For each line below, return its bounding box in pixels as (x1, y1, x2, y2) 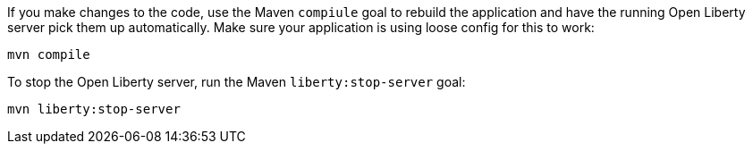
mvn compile (7, 47, 90, 62)
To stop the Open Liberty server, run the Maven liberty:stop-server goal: (7, 74, 466, 89)
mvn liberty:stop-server (7, 102, 181, 116)
